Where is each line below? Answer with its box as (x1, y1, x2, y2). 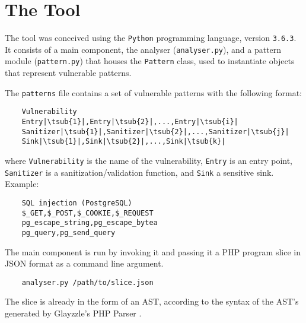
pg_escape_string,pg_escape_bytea (21, 218, 158, 227)
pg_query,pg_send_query (21, 228, 116, 237)
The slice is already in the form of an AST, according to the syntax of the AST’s (5, 295, 299, 308)
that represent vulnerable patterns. (5, 66, 132, 79)
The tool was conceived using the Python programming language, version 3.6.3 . (5, 31, 297, 44)
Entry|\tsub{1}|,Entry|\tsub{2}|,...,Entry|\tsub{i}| (21, 118, 238, 126)
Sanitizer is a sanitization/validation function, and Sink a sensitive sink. (5, 166, 274, 178)
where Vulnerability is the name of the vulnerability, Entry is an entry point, (5, 154, 293, 166)
